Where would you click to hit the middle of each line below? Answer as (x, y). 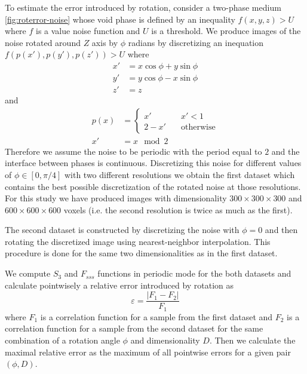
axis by (105, 42)
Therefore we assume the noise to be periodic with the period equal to (133, 151)
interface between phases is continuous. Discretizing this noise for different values (153, 163)
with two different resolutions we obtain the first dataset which (179, 174)
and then (281, 230)
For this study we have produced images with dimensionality (116, 198)
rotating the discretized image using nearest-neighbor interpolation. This (138, 241)
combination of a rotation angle (62, 340)
